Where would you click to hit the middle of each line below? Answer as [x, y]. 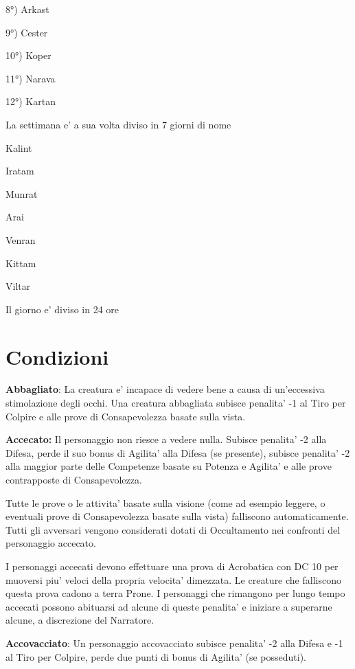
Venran [21, 239]
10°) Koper [28, 55]
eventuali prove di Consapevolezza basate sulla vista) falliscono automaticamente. [177, 516]
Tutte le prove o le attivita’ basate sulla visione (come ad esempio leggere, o [165, 502]
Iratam [20, 171]
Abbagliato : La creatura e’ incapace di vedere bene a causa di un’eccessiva [165, 389]
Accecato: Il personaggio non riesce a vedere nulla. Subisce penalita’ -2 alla [166, 439]
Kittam [21, 263]
